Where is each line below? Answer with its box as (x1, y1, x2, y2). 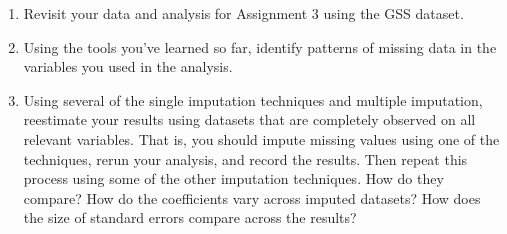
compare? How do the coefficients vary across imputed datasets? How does (23, 187, 481, 208)
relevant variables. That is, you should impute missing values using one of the (23, 128, 500, 149)
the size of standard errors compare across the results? (23, 207, 357, 228)
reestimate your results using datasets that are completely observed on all (23, 109, 476, 130)
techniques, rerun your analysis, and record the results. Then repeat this (23, 148, 468, 169)
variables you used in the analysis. (23, 56, 233, 77)
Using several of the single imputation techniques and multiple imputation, (23, 89, 483, 110)
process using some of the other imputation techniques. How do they (23, 168, 444, 189)
